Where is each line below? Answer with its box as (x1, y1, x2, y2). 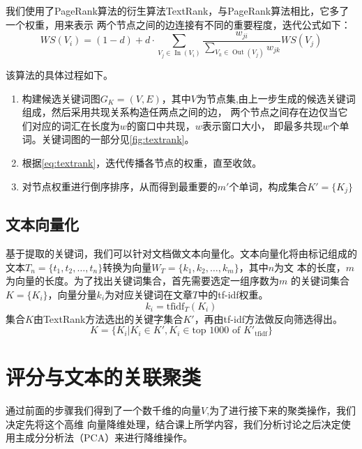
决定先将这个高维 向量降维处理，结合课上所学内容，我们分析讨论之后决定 (6, 416, 341, 431)
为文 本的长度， (274, 259, 346, 274)
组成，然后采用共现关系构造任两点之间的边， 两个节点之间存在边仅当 (22, 105, 338, 119)
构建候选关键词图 (22, 91, 100, 105)
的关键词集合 (290, 273, 349, 288)
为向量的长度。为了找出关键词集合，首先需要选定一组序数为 (6, 273, 279, 288)
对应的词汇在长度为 (31, 118, 120, 132)
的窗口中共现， (126, 118, 195, 132)
